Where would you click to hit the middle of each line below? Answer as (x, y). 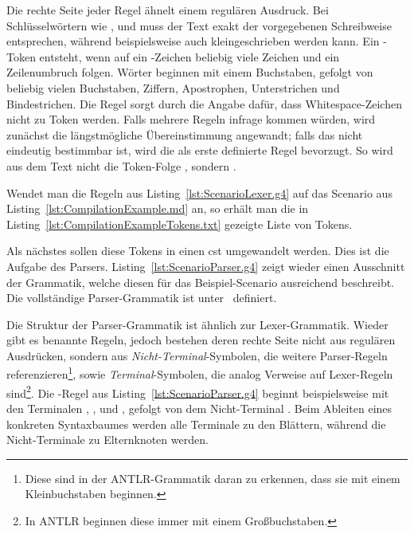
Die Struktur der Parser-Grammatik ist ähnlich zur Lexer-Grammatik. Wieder (197, 324)
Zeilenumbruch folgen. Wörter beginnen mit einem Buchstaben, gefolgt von (190, 72)
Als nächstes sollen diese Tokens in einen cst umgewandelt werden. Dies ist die (198, 251)
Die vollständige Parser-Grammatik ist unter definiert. (142, 298)
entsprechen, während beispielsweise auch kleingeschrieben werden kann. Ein (193, 41)
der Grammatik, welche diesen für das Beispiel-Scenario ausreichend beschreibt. (201, 282)
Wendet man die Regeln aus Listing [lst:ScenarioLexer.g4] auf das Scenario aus (199, 192)
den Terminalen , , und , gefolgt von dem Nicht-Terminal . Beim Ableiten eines (199, 408)
